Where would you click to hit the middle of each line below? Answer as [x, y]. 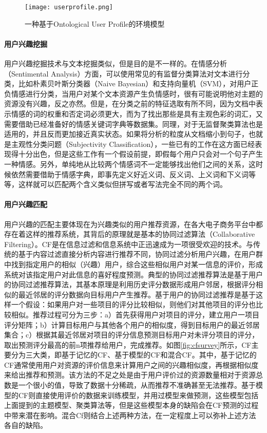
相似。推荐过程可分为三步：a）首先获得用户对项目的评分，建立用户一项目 [135, 314]
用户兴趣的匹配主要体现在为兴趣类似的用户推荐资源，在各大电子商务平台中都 [133, 224]
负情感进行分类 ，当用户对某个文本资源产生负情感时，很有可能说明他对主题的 [133, 93]
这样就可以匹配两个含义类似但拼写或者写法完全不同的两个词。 [122, 184]
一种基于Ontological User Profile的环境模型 [95, 23]
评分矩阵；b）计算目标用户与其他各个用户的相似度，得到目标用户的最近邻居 [132, 324]
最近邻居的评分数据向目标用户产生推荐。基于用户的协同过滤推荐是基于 [137, 294]
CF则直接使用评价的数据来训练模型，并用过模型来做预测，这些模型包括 [138, 395]
